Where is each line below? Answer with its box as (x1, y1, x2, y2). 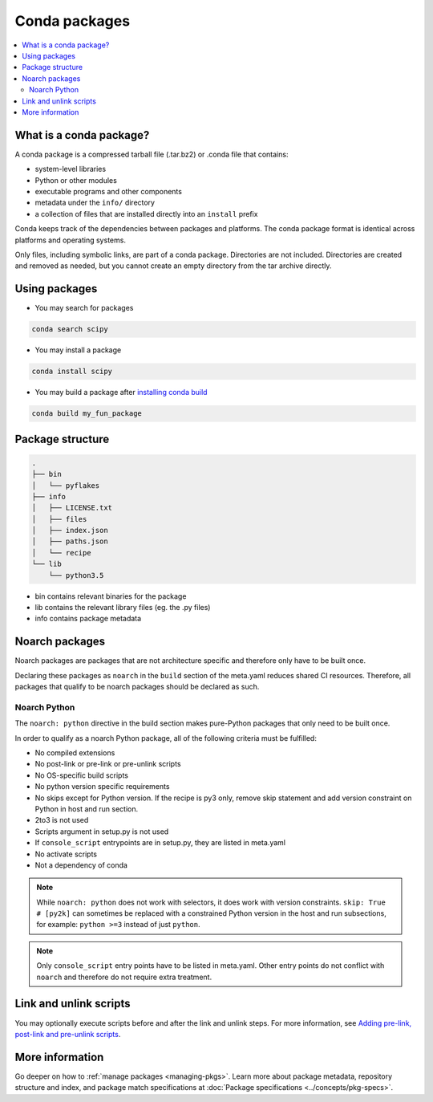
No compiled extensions (34, 748, 115, 758)
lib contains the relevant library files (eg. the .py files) (34, 603, 211, 612)
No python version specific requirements (34, 782, 170, 791)
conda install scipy (31, 367, 112, 376)
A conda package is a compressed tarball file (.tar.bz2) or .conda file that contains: (14, 149, 289, 159)
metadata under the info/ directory (34, 197, 156, 208)
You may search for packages (34, 303, 134, 313)
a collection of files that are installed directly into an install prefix (34, 209, 258, 218)
